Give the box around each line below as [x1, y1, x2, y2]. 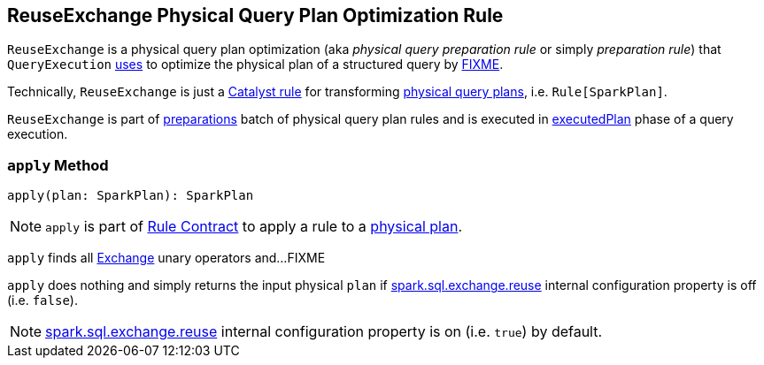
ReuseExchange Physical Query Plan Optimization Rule [7, 4, 504, 27]
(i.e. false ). [7, 293, 78, 308]
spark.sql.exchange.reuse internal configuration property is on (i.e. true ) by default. [45, 323, 603, 341]
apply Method [7, 156, 109, 174]
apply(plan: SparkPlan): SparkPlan [7, 188, 254, 203]
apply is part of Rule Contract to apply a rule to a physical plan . [45, 217, 463, 236]
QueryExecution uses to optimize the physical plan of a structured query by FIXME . [7, 57, 504, 72]
